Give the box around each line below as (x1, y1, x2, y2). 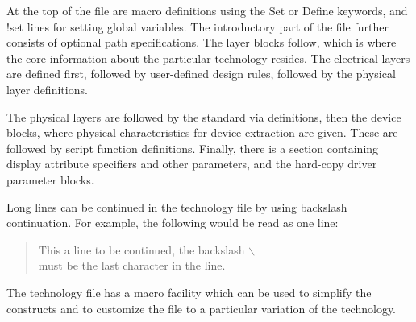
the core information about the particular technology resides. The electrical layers (6, 49, 410, 66)
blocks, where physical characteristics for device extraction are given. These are (6, 124, 398, 141)
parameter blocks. (6, 171, 94, 188)
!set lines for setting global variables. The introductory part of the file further (6, 18, 389, 35)
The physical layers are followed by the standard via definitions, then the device (6, 108, 401, 125)
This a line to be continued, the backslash (38, 241, 245, 258)
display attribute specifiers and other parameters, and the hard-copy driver (6, 155, 377, 172)
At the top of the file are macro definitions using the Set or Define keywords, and (6, 2, 408, 19)
